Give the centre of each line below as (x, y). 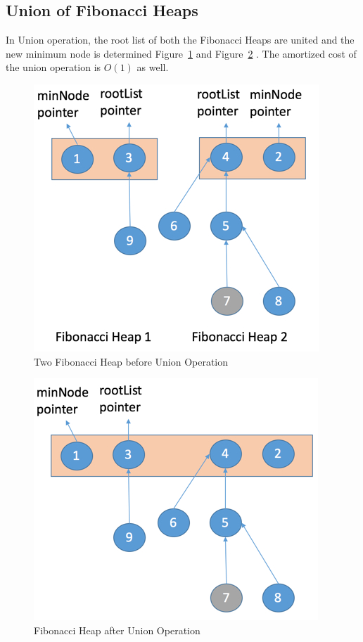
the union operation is (53, 67)
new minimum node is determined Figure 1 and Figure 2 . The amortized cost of (181, 53)
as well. (153, 67)
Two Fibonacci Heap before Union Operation (131, 361)
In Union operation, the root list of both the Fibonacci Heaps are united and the (180, 40)
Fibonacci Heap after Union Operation (117, 630)
